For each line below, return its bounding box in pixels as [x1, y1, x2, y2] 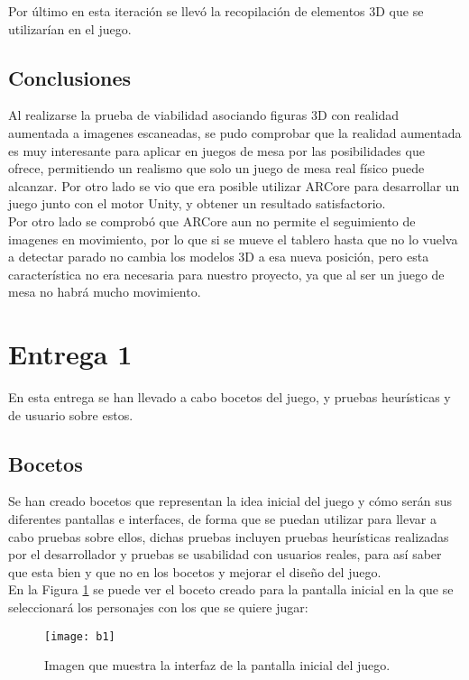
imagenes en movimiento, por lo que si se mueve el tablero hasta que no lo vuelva [8, 229, 458, 248]
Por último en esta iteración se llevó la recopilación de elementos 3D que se [8, 2, 424, 20]
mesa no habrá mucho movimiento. [8, 282, 201, 301]
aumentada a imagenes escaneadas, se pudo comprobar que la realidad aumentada [8, 123, 462, 142]
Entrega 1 [8, 335, 133, 372]
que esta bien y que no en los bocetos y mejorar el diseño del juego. [8, 562, 382, 581]
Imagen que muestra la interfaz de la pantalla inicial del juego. [44, 656, 391, 675]
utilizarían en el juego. [8, 19, 132, 38]
